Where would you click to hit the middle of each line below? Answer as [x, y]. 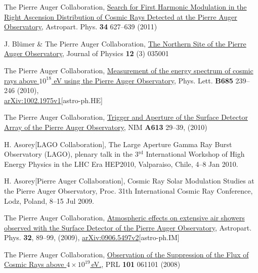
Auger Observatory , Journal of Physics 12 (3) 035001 [87, 53]
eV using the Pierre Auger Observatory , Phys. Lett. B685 [143, 80]
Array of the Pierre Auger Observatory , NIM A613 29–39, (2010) [106, 127]
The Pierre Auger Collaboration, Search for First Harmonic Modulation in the [125, 7]
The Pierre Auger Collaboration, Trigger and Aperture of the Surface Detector [126, 117]
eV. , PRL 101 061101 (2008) [136, 264]
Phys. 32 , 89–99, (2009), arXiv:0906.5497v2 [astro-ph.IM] [92, 237]
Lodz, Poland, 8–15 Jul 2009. [49, 200]
